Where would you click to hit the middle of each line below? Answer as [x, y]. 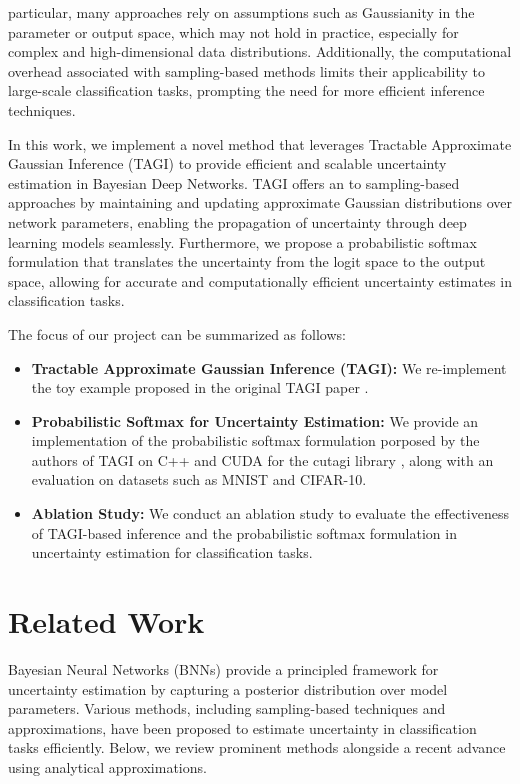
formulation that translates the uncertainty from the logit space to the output [247, 261]
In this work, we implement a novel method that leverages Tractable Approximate [260, 143]
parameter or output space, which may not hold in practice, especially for [233, 31]
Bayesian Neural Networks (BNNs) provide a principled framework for [223, 668]
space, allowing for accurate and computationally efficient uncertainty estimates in [260, 280]
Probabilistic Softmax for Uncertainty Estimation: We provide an [255, 420]
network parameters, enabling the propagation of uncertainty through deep [237, 221]
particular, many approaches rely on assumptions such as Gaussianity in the [241, 12]
